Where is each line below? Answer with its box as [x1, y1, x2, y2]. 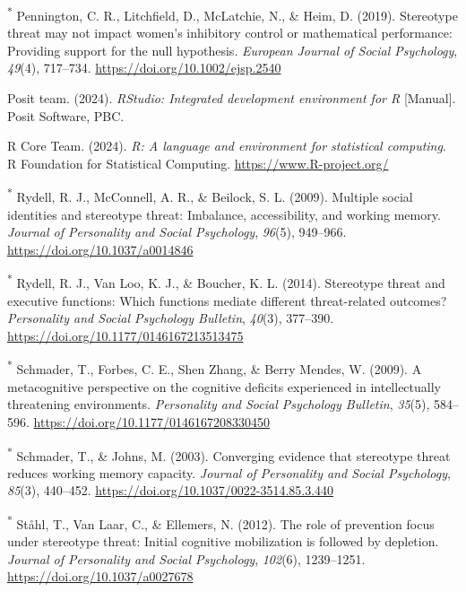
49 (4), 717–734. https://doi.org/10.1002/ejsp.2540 [7, 58, 281, 77]
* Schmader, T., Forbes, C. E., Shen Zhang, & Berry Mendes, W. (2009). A [7, 357, 422, 379]
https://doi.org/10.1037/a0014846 [7, 239, 194, 258]
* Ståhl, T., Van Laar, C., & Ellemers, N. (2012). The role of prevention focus [7, 511, 435, 533]
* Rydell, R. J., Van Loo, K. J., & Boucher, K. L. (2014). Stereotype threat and [7, 271, 445, 292]
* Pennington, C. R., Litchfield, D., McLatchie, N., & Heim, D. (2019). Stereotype [7, 4, 458, 24]
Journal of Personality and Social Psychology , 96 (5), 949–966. [7, 222, 347, 241]
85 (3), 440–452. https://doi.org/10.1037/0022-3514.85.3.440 [7, 481, 334, 500]
